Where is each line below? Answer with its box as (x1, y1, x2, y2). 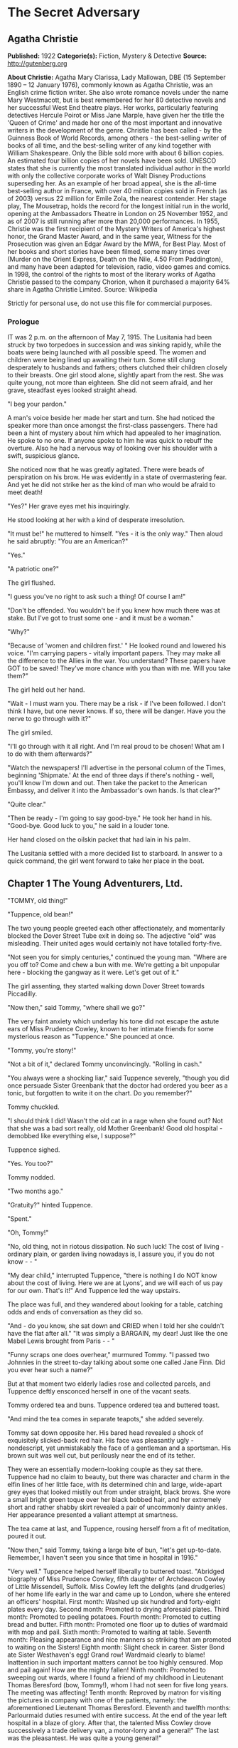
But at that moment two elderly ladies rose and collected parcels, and (7, 1379, 211, 1388)
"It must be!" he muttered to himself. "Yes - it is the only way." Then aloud (7, 529, 223, 538)
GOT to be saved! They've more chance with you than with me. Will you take (7, 664, 231, 673)
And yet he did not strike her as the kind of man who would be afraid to (7, 481, 215, 489)
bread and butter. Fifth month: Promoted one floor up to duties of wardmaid (7, 1620, 229, 1629)
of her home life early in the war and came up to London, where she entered (7, 1590, 231, 1598)
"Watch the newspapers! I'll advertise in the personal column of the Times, (7, 764, 226, 772)
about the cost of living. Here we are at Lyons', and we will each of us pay (7, 1279, 223, 1287)
